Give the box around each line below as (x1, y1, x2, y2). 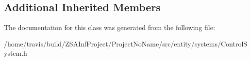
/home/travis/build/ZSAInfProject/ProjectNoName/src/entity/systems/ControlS (4, 38, 248, 48)
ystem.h (4, 48, 27, 58)
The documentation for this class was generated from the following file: (4, 22, 215, 32)
